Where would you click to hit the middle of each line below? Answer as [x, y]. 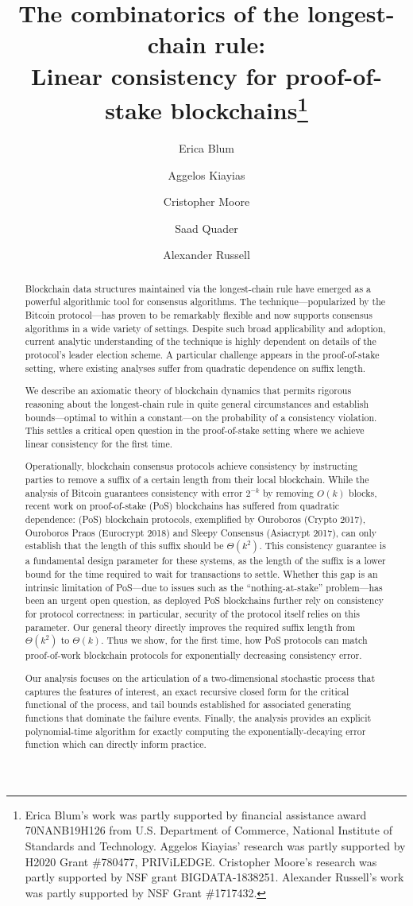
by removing [288, 492]
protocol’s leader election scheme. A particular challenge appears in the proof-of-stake [202, 355]
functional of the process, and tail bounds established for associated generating [188, 705]
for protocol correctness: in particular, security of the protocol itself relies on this [192, 614]
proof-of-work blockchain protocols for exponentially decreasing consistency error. [193, 655]
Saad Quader [206, 228]
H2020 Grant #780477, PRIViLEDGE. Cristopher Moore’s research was [201, 861]
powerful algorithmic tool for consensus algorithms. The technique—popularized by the [205, 302]
